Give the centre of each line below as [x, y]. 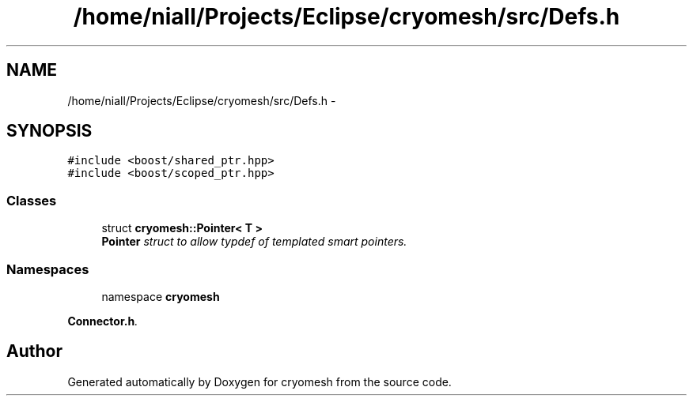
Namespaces [48, 269]
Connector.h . [103, 321]
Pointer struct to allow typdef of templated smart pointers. [254, 242]
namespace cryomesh [161, 296]
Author [34, 351]
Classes [32, 200]
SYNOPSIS [49, 131]
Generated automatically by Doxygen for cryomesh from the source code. [259, 381]
